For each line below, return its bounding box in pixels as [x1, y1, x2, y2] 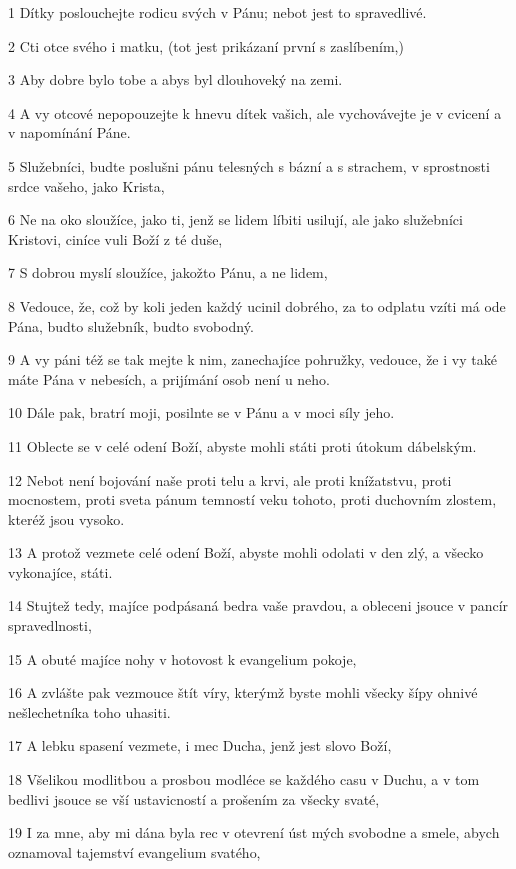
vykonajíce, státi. [8, 561, 113, 582]
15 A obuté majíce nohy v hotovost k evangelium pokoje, [8, 648, 357, 669]
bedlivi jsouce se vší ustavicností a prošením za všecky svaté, [8, 788, 380, 809]
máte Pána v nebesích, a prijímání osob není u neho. [8, 368, 331, 389]
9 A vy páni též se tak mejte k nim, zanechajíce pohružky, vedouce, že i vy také [8, 349, 497, 370]
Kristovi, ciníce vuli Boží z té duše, [8, 228, 223, 249]
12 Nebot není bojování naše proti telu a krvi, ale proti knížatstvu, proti [8, 469, 452, 490]
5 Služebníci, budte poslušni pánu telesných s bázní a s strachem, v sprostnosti [8, 155, 490, 176]
